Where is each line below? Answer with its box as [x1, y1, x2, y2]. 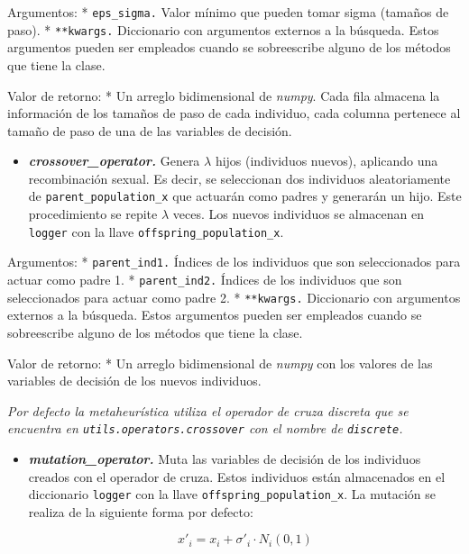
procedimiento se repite [28, 204, 158, 223]
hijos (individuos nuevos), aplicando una [215, 151, 438, 170]
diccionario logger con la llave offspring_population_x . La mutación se [28, 485, 436, 504]
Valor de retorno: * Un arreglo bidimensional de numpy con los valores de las [7, 353, 433, 372]
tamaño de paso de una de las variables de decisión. [7, 121, 292, 140]
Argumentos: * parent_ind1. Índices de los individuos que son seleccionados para [7, 252, 461, 271]
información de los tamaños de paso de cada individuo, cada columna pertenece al [7, 104, 461, 123]
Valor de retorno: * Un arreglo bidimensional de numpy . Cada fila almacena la [7, 86, 440, 104]
